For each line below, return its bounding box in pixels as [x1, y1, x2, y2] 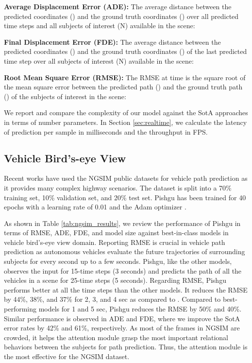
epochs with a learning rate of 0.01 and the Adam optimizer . [4, 202, 186, 212]
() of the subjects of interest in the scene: [4, 91, 126, 101]
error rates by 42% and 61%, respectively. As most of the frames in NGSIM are [4, 323, 240, 333]
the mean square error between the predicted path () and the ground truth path [4, 82, 243, 92]
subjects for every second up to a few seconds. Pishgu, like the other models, [4, 256, 232, 266]
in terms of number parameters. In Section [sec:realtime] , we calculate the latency [4, 117, 247, 127]
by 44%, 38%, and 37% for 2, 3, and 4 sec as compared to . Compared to [4, 294, 221, 304]
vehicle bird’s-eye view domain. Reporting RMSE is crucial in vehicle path [4, 237, 225, 247]
